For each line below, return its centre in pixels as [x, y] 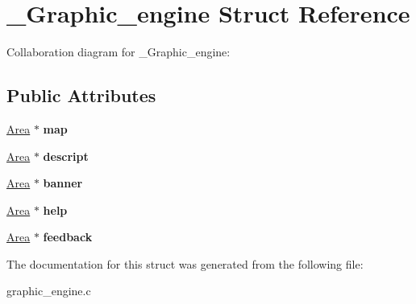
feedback [68, 237]
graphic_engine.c [49, 291]
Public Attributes [81, 95]
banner [63, 183]
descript [66, 156]
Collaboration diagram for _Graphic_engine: [119, 52]
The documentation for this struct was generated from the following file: [185, 263]
